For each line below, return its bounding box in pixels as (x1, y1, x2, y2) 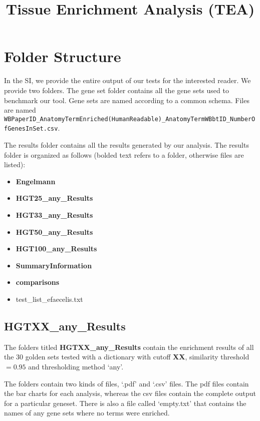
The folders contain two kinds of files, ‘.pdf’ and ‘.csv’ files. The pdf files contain (4, 378, 249, 388)
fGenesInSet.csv (4, 125, 58, 133)
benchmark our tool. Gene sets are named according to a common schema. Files (4, 95, 249, 105)
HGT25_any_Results (16, 193, 93, 203)
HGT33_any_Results (16, 209, 93, 220)
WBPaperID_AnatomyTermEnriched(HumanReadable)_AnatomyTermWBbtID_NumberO (4, 115, 255, 123)
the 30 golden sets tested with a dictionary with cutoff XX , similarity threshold (4, 351, 249, 362)
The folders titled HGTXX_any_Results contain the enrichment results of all (4, 341, 254, 352)
